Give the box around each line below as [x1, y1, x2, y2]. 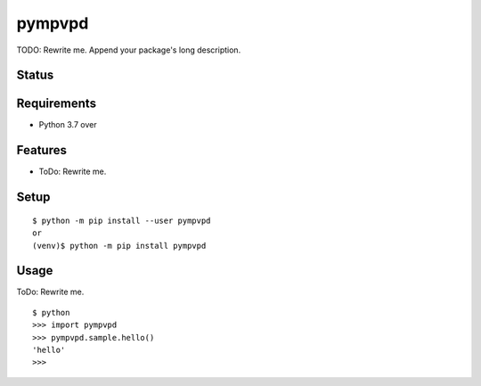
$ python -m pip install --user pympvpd [32, 215, 211, 226]
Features [16, 143, 67, 158]
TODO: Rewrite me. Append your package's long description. [16, 45, 241, 55]
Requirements [16, 96, 97, 111]
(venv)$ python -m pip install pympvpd [32, 241, 207, 250]
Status [16, 68, 54, 83]
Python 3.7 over [38, 119, 97, 130]
